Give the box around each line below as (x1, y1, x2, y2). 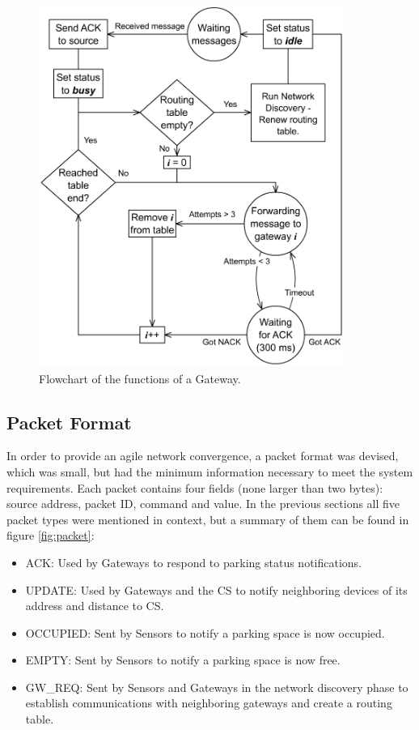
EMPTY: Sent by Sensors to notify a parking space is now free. (25, 651, 341, 668)
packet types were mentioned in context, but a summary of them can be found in (6, 510, 409, 527)
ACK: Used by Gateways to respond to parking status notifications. (25, 553, 362, 570)
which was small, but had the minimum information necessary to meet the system (6, 463, 413, 480)
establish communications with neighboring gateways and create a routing (25, 694, 392, 711)
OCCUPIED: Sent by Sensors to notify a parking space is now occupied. (25, 624, 385, 641)
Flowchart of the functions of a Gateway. (39, 369, 241, 386)
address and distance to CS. (25, 597, 164, 614)
